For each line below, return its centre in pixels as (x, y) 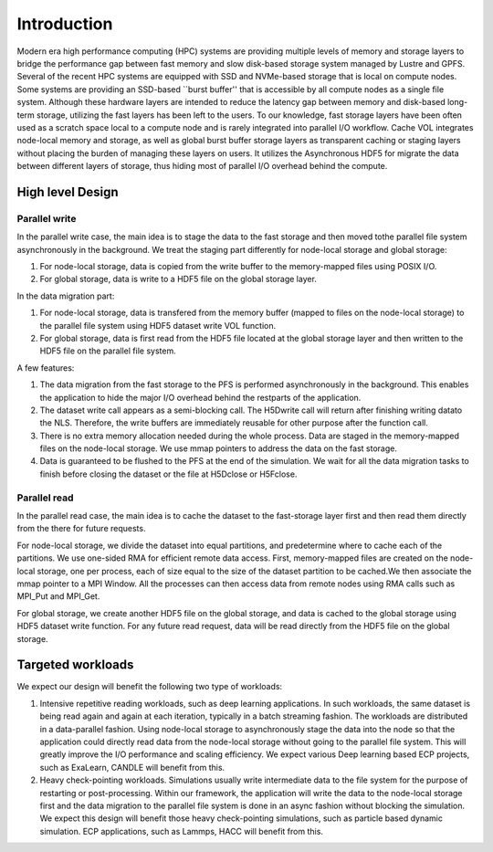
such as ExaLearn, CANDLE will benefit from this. (132, 767)
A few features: (46, 368)
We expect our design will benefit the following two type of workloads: (150, 687)
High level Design (68, 192)
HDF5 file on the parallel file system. (108, 351)
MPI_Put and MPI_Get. (58, 596)
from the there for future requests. (81, 529)
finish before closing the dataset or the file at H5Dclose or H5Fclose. (168, 474)
